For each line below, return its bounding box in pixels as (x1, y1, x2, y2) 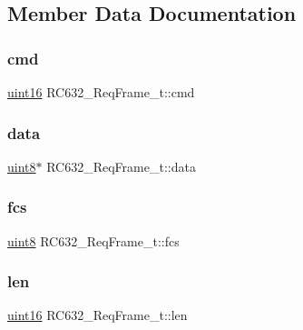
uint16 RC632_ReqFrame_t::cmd (7, 83, 195, 101)
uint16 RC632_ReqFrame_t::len (7, 305, 188, 325)
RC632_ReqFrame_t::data (46, 156, 196, 175)
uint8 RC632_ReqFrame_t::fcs (7, 231, 180, 250)
